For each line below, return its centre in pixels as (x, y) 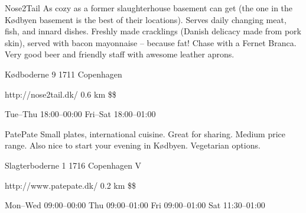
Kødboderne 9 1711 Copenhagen (64, 74)
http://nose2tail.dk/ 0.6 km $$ (61, 94)
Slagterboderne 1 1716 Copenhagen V (73, 165)
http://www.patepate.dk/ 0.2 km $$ (71, 185)
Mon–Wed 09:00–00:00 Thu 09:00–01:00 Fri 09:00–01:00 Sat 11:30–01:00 (135, 205)
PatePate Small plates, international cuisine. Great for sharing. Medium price (145, 133)
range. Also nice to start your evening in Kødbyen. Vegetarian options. (133, 145)
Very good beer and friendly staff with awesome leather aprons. (120, 54)
